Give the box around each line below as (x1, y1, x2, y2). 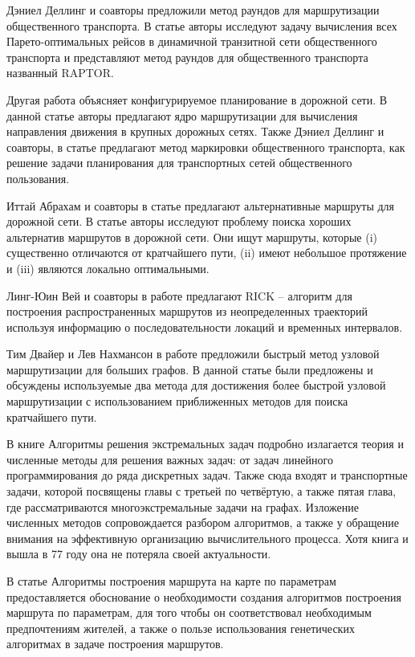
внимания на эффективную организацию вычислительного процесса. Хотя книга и (6, 529, 409, 546)
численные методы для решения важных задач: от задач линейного (6, 451, 333, 467)
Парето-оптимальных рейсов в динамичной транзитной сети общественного (6, 33, 377, 50)
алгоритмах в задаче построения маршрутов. (6, 635, 224, 652)
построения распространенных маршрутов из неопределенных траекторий (6, 303, 368, 320)
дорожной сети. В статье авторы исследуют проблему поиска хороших (6, 213, 352, 230)
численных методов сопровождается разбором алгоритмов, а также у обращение (6, 514, 399, 531)
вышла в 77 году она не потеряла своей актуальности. (6, 545, 271, 562)
